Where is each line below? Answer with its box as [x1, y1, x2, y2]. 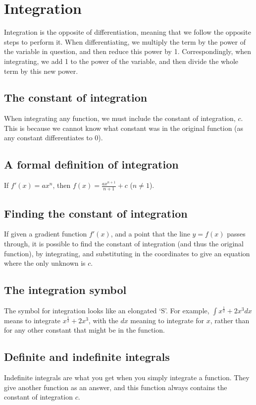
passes [227, 229, 246, 239]
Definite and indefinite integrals [4, 349, 170, 364]
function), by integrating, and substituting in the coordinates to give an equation [4, 248, 250, 258]
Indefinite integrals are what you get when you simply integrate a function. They [4, 372, 250, 383]
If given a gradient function [4, 229, 87, 239]
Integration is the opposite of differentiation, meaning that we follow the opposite [4, 27, 251, 37]
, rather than [210, 315, 250, 325]
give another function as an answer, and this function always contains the [4, 382, 227, 392]
